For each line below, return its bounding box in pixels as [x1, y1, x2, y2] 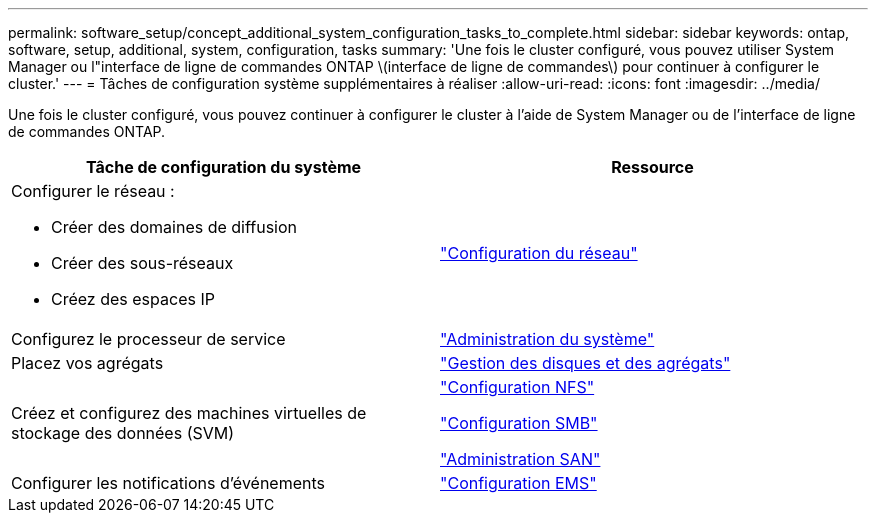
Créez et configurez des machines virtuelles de [11, 403, 367, 423]
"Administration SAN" [440, 449, 601, 469]
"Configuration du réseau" [440, 243, 638, 263]
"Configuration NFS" [440, 377, 595, 397]
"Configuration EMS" [440, 473, 597, 493]
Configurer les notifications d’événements [11, 473, 325, 493]
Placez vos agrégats [11, 353, 164, 373]
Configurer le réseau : [11, 181, 175, 201]
